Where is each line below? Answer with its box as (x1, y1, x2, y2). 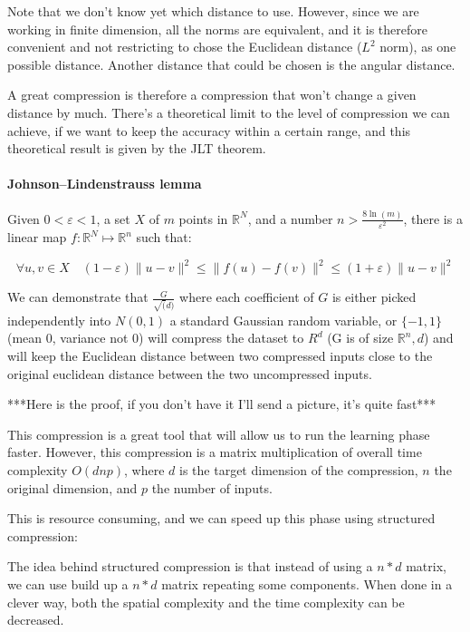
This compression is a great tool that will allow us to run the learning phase (7, 424, 430, 443)
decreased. (7, 610, 64, 629)
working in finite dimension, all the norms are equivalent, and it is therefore (7, 19, 428, 38)
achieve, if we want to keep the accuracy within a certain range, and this (7, 121, 411, 140)
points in (178, 209, 228, 228)
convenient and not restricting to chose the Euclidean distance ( (7, 37, 362, 56)
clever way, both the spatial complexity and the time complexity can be (7, 592, 405, 611)
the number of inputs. (151, 478, 273, 497)
